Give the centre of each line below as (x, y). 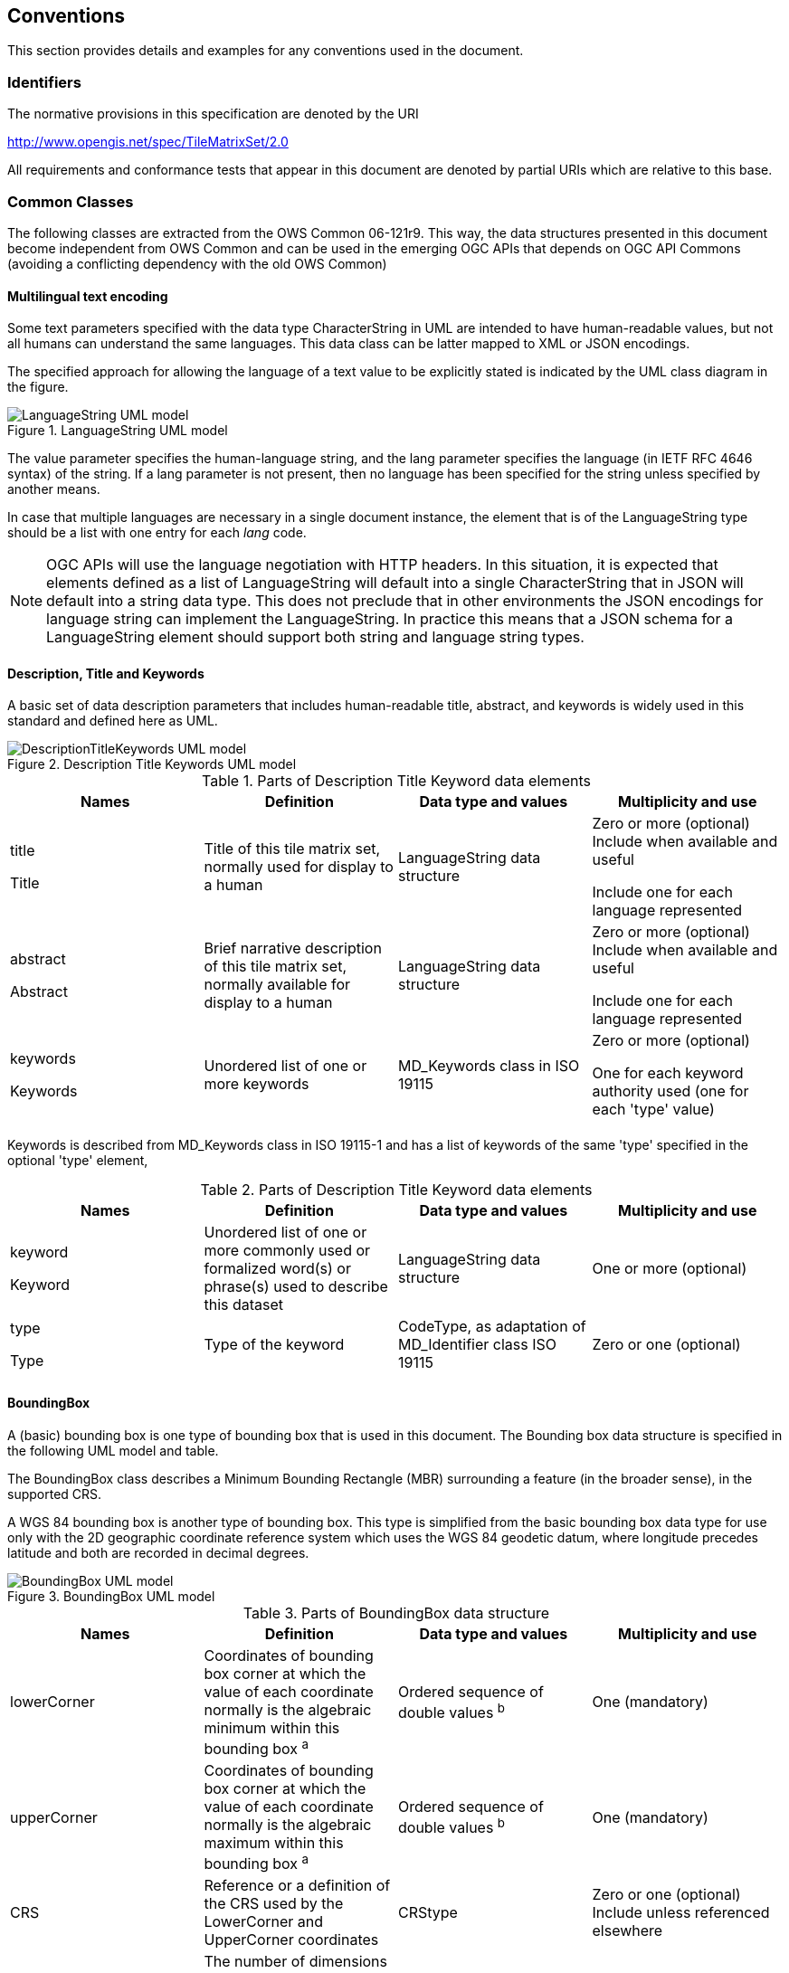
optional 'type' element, (78, 1161)
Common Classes (71, 201)
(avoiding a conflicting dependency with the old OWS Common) (197, 263)
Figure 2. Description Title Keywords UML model (152, 764)
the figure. (38, 387)
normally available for (277, 985)
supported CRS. (55, 1494)
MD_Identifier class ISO (478, 1345)
